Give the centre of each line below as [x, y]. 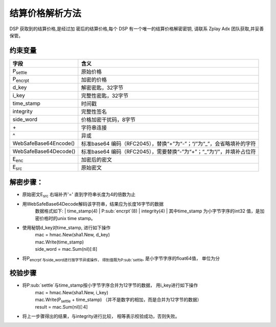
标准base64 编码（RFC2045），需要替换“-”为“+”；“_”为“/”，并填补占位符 [168, 151]
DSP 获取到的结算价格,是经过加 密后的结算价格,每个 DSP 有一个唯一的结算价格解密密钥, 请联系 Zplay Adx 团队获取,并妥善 [137, 29]
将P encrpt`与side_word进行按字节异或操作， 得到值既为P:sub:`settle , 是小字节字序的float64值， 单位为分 [121, 259]
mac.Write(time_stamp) [60, 242]
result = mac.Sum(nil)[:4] [61, 307]
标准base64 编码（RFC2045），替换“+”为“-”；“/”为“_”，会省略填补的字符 [168, 143]
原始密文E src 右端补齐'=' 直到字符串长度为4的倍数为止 [79, 195]
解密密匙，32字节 [102, 88]
